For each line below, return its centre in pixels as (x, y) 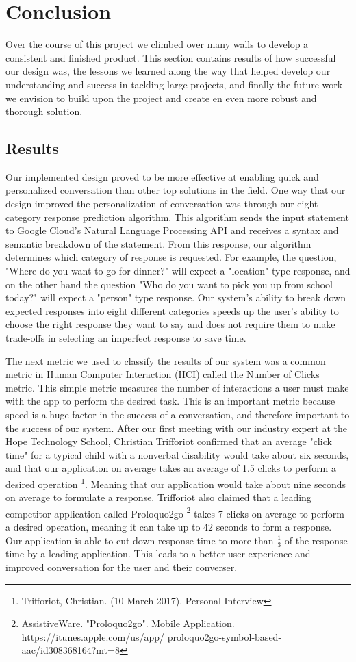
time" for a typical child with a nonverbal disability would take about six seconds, (177, 454)
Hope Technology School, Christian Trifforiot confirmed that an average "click (169, 441)
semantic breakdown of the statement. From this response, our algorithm (158, 243)
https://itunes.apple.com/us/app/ (93, 636)
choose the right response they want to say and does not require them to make (170, 324)
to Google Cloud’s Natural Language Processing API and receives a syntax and (172, 230)
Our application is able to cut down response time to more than (140, 540)
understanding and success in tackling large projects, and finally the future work (174, 84)
